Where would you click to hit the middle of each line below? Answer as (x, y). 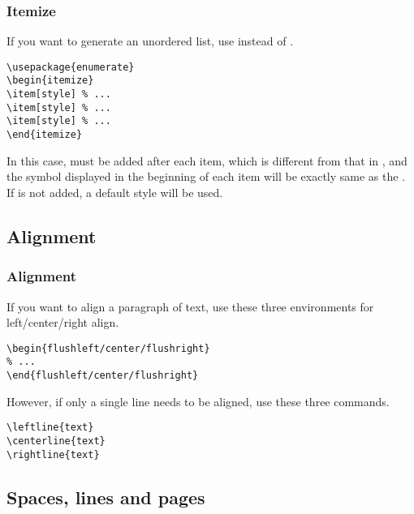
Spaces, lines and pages (106, 497)
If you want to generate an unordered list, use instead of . (150, 41)
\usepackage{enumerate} (71, 67)
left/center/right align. (63, 322)
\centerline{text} (56, 441)
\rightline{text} (53, 454)
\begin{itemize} (50, 81)
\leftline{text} (50, 428)
